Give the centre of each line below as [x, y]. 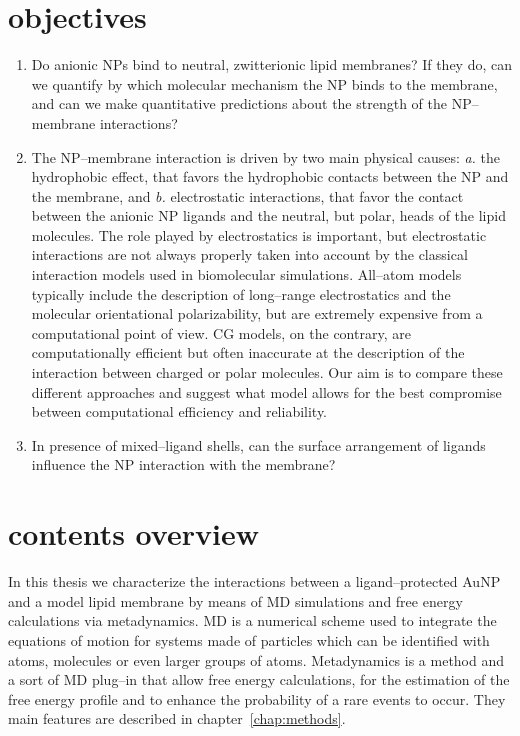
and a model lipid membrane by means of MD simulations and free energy [235, 600]
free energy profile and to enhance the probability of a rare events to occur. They [257, 698]
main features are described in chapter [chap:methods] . [177, 718]
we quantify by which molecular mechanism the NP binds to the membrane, [264, 83]
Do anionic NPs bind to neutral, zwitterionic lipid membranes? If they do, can [271, 64]
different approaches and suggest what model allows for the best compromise [266, 391]
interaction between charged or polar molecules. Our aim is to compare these [267, 372]
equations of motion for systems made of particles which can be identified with [249, 639]
